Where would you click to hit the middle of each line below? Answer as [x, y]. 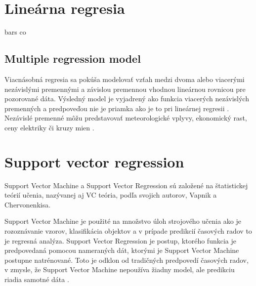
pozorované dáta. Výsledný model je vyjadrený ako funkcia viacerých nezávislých [127, 99]
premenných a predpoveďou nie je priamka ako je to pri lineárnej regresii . [117, 108]
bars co [15, 32]
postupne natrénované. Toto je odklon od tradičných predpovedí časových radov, [127, 260]
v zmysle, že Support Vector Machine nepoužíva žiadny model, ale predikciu [120, 269]
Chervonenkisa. [28, 204]
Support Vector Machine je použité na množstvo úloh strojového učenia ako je [123, 221]
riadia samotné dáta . [37, 279]
